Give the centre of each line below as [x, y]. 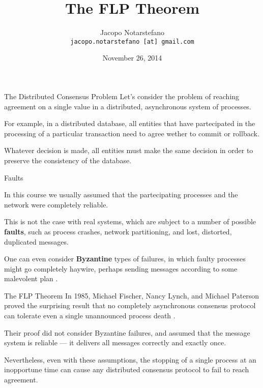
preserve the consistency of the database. [68, 160]
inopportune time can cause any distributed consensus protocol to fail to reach [127, 369]
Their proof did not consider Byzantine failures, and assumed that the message [127, 332]
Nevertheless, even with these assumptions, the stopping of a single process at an [130, 359]
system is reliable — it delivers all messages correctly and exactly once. [115, 342]
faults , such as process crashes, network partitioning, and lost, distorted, [118, 231]
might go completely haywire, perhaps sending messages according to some [121, 268]
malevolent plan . [31, 278]
